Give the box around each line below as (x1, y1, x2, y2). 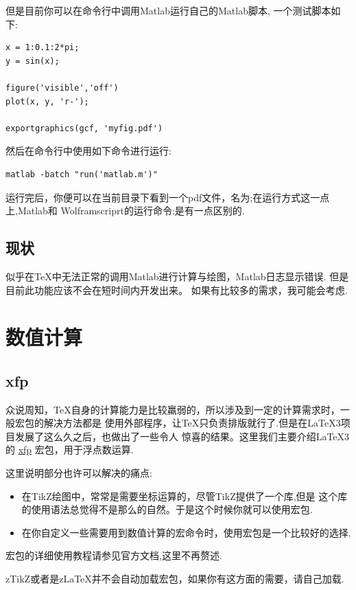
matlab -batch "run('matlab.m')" (5, 169, 158, 179)
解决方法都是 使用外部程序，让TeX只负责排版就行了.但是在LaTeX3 (43, 416, 341, 430)
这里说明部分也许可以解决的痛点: (5, 466, 152, 480)
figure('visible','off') (5, 82, 119, 93)
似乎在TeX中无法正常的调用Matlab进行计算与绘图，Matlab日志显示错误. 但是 (5, 269, 349, 283)
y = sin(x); (5, 56, 60, 66)
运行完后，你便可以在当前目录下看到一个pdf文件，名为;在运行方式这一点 (5, 190, 330, 204)
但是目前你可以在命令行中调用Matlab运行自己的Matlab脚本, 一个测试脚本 (5, 3, 331, 17)
